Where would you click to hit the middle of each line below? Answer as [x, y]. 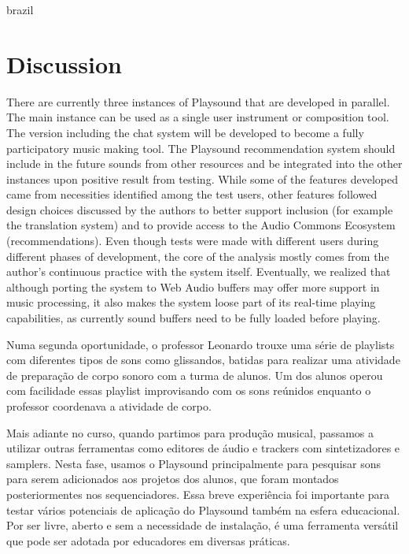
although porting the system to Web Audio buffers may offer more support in [193, 286]
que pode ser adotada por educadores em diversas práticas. [148, 540]
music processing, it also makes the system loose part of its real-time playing [191, 302]
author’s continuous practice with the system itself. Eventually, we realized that [199, 271]
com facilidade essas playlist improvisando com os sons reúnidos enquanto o [189, 390]
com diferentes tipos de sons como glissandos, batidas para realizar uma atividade [203, 360]
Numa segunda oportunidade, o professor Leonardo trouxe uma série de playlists [201, 344]
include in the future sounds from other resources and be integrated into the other [204, 164]
